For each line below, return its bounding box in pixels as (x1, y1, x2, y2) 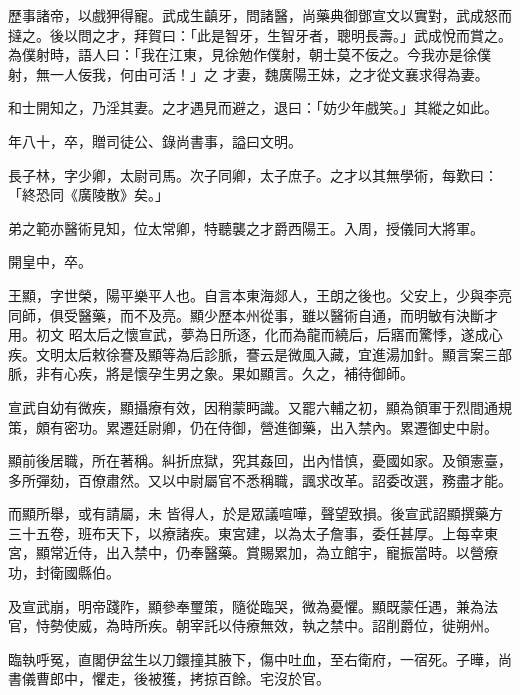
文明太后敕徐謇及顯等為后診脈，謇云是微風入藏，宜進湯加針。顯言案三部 (35, 343, 512, 364)
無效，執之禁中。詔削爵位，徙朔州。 (259, 615, 498, 636)
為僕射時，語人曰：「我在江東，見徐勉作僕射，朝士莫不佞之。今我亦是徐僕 (8, 44, 491, 65)
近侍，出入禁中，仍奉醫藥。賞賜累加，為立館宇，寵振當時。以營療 (63, 542, 498, 563)
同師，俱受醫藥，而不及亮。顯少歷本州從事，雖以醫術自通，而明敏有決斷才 (8, 304, 498, 325)
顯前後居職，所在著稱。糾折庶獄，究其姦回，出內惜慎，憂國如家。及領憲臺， (8, 450, 512, 471)
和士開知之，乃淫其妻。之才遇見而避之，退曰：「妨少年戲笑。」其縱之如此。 (8, 97, 498, 118)
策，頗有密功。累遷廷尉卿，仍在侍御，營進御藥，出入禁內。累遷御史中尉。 (8, 416, 498, 437)
